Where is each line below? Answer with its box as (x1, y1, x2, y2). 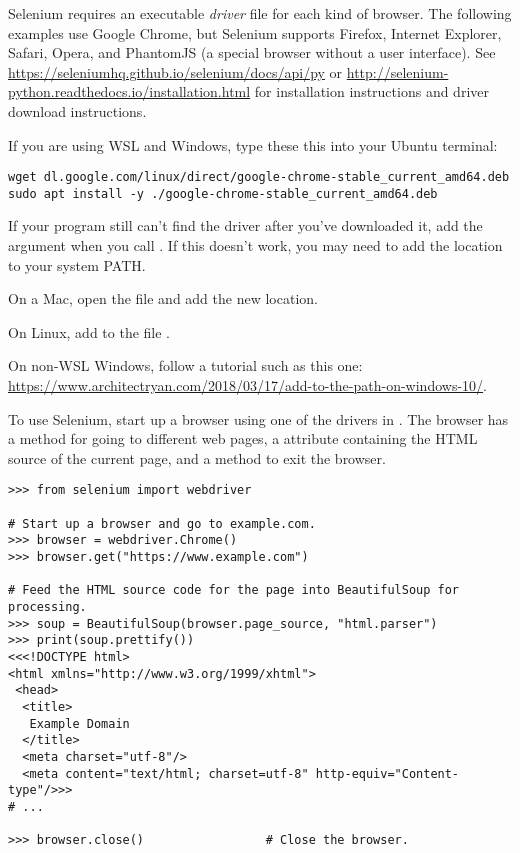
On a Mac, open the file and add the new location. (8, 288, 318, 309)
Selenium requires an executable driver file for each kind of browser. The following (8, 3, 512, 23)
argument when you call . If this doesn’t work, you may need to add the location (8, 235, 503, 256)
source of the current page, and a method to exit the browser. (8, 447, 386, 468)
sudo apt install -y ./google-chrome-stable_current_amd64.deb (8, 186, 438, 201)
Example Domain (29, 716, 130, 731)
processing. (8, 600, 87, 614)
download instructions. (8, 100, 147, 121)
